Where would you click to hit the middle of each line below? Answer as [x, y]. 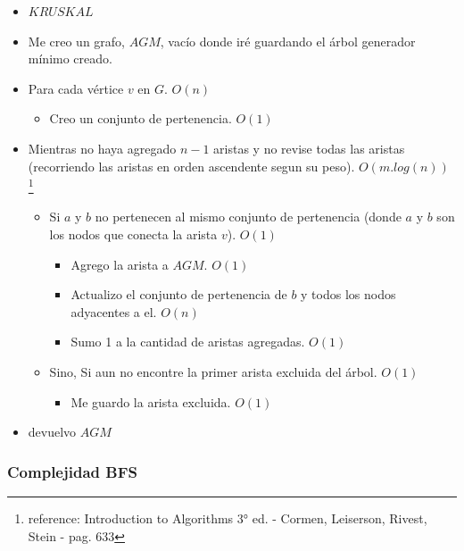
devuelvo [52, 432]
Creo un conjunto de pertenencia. [141, 118]
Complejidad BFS [72, 471]
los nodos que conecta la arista [133, 234]
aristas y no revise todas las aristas [309, 148]
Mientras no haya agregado [102, 148]
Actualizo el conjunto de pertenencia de [179, 294]
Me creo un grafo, [76, 41]
